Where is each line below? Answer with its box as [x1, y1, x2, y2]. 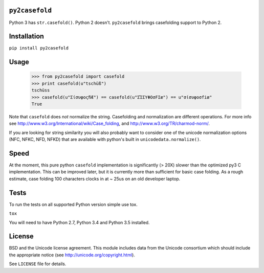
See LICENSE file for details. [9, 261, 66, 267]
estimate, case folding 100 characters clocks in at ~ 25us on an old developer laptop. [9, 176, 180, 182]
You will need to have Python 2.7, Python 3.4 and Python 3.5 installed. [9, 219, 150, 225]
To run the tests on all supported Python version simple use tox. [9, 201, 138, 207]
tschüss [31, 88, 50, 93]
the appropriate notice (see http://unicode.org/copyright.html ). [9, 252, 135, 258]
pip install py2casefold [9, 45, 68, 51]
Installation [9, 32, 44, 41]
